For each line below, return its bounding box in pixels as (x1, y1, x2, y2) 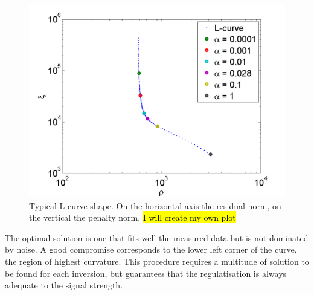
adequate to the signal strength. (5, 279, 123, 291)
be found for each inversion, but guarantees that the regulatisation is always (5, 267, 287, 279)
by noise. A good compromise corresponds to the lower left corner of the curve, (5, 243, 297, 256)
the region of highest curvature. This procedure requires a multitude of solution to (5, 254, 309, 267)
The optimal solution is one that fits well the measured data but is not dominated (5, 231, 309, 244)
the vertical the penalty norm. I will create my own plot (29, 211, 236, 224)
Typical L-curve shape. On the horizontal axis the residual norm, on (29, 199, 281, 212)
